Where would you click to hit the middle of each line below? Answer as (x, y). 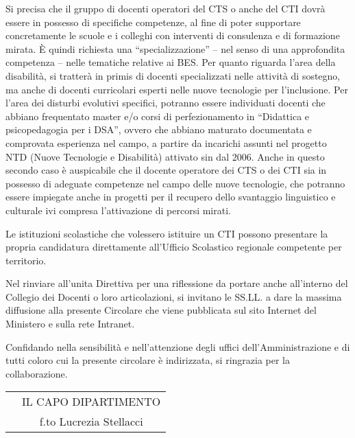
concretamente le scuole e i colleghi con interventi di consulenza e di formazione (173, 35)
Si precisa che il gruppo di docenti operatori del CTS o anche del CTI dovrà (166, 8)
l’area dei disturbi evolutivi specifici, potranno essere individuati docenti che (166, 103)
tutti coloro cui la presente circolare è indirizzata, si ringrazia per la (148, 360)
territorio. (26, 260)
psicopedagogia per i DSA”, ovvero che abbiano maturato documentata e (159, 129)
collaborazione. (37, 373)
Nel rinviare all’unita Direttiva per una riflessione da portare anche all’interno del (177, 283)
